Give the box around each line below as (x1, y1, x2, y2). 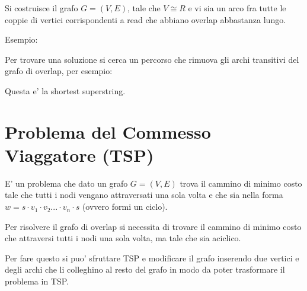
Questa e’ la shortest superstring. (5, 84, 126, 97)
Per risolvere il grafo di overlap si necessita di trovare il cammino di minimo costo (5, 220, 302, 232)
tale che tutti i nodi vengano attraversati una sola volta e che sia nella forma (5, 188, 283, 201)
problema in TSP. (5, 275, 69, 287)
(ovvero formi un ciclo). (82, 200, 168, 213)
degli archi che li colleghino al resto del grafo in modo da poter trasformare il (5, 263, 285, 276)
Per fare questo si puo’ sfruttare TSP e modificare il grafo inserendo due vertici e (5, 251, 299, 264)
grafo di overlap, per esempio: (5, 65, 113, 77)
